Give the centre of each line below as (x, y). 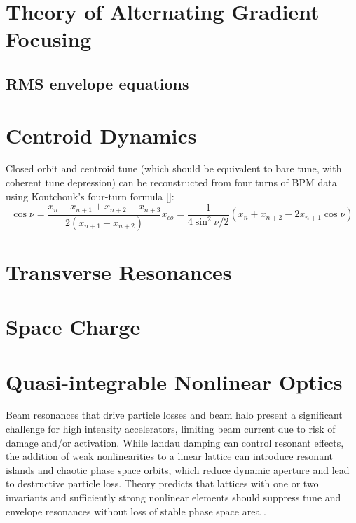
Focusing (49, 39)
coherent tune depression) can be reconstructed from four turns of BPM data (171, 182)
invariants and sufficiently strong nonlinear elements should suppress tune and (173, 497)
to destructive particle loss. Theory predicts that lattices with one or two (162, 483)
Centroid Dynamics (101, 135)
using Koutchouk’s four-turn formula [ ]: (90, 196)
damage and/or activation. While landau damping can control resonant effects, (175, 442)
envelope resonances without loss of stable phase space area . (136, 511)
